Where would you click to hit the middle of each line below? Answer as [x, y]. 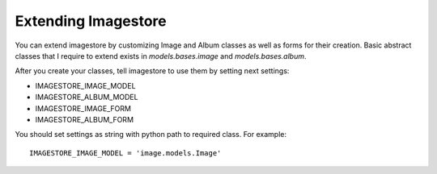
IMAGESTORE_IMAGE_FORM [83, 108]
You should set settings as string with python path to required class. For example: [151, 135]
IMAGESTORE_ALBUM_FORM [84, 119]
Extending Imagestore [91, 21]
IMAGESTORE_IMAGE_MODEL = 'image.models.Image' [125, 153]
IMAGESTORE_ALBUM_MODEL [87, 97]
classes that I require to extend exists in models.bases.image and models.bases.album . [161, 56]
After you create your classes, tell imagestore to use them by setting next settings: [152, 71]
